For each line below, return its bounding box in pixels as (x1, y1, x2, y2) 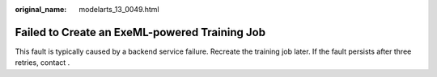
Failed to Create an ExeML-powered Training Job (15, 25, 266, 39)
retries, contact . (15, 58, 70, 67)
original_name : (15, 5, 67, 14)
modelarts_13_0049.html (78, 5, 159, 14)
